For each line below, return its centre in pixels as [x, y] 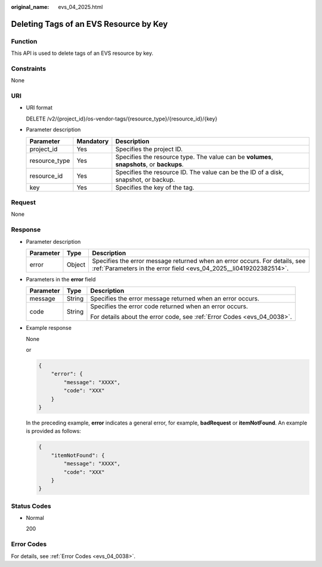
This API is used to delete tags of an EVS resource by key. [82, 53]
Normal [35, 518]
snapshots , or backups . [150, 164]
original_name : [30, 7]
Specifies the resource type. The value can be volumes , [194, 157]
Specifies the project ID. [149, 149]
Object [76, 264]
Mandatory [93, 141]
